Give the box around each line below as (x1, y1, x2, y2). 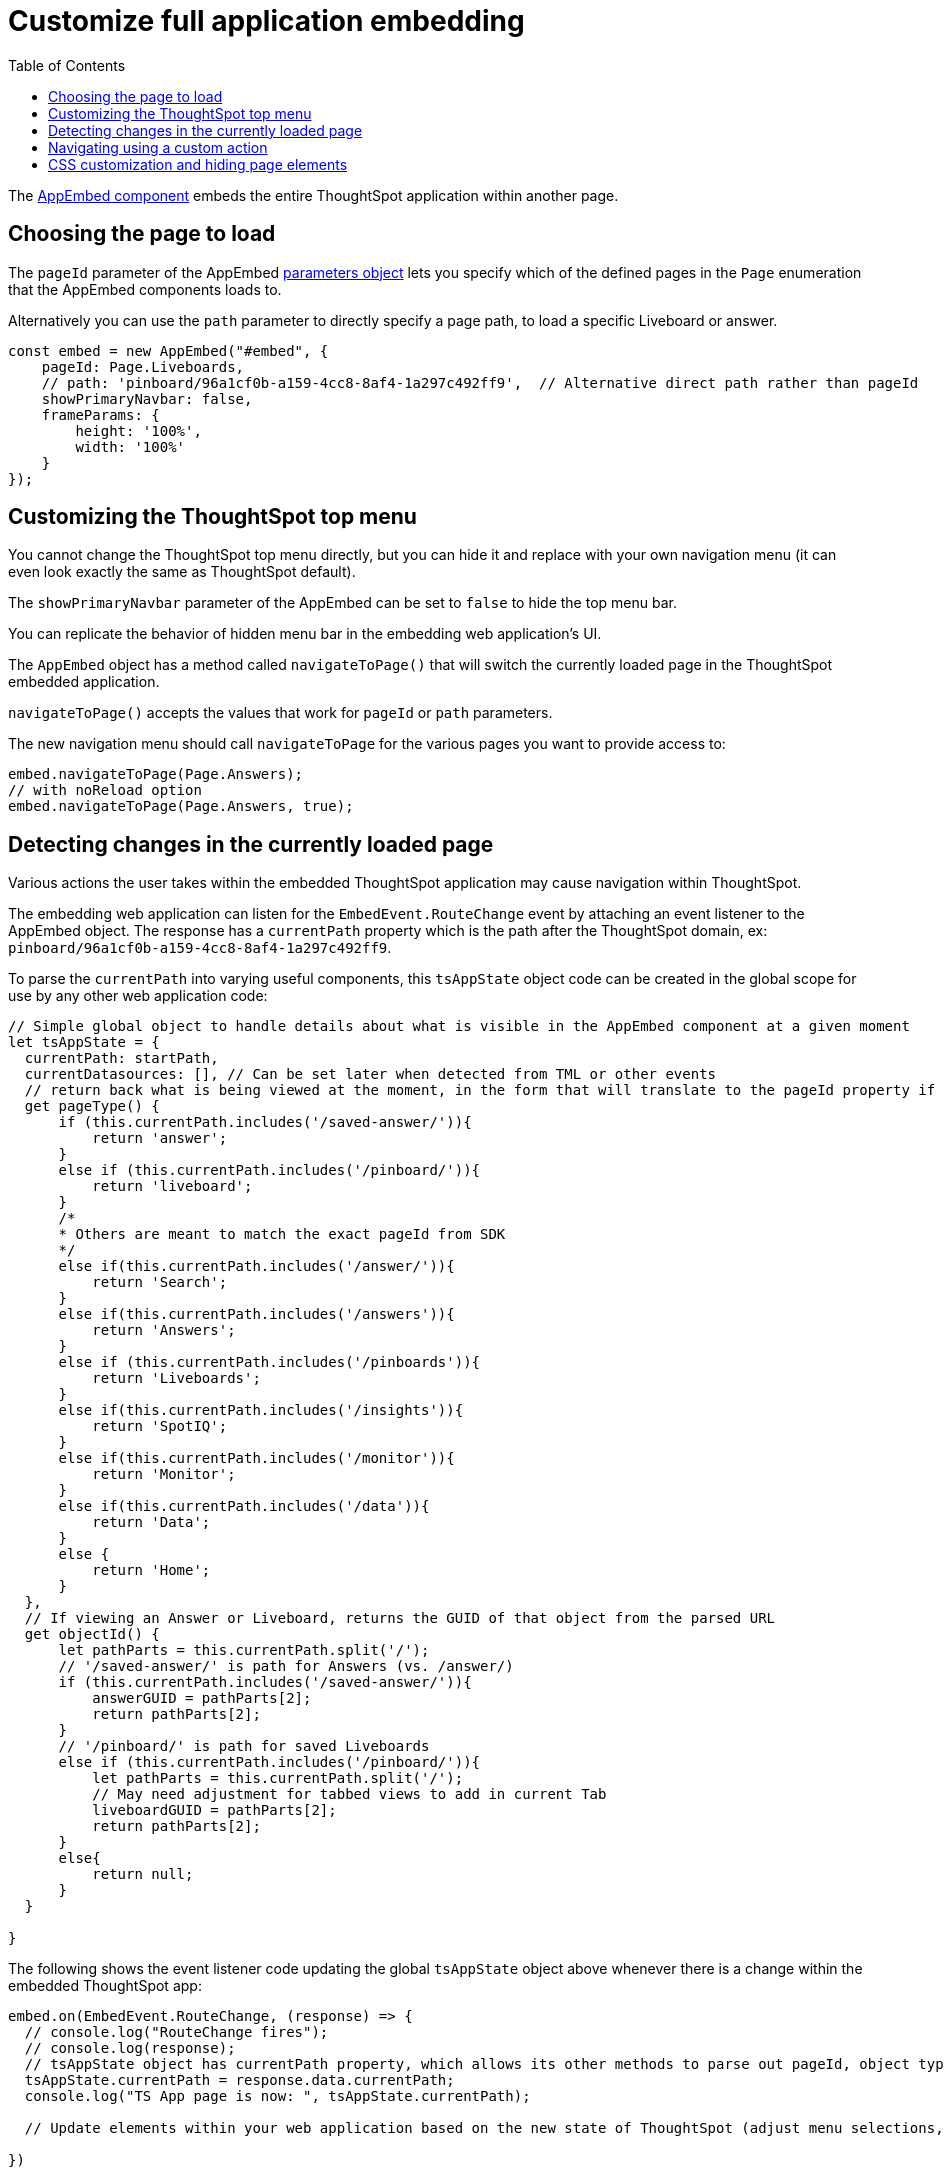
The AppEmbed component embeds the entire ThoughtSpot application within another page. (8, 186, 619, 204)
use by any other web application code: (8, 987, 268, 1005)
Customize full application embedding (8, 4, 525, 38)
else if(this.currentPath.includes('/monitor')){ (58, 1450, 455, 1467)
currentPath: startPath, (24, 1050, 219, 1067)
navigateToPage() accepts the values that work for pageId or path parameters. (8, 704, 553, 722)
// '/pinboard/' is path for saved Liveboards (58, 1738, 430, 1755)
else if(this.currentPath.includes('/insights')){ (58, 1402, 464, 1419)
